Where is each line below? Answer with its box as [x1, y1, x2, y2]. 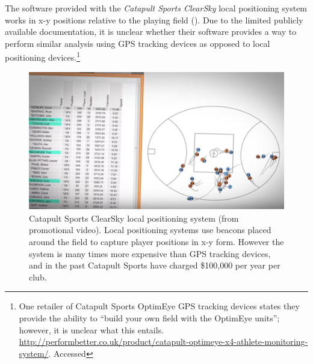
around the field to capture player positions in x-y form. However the [29, 235, 284, 248]
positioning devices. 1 [5, 49, 81, 64]
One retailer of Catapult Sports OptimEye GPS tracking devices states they [19, 300, 300, 312]
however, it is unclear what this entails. [19, 323, 164, 336]
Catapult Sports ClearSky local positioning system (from [29, 211, 239, 224]
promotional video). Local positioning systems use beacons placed [29, 223, 271, 236]
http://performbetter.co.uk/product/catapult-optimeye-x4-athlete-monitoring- [19, 335, 308, 348]
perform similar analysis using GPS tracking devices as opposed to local [5, 37, 270, 49]
